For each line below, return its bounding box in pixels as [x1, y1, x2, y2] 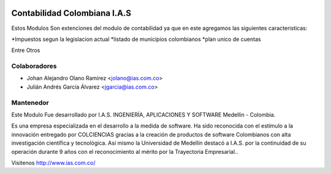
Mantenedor [11, 98, 49, 107]
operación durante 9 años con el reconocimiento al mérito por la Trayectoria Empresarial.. [11, 148, 238, 155]
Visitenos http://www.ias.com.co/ [11, 159, 96, 166]
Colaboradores [11, 62, 57, 70]
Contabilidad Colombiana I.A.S [11, 8, 132, 18]
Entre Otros [11, 46, 40, 54]
